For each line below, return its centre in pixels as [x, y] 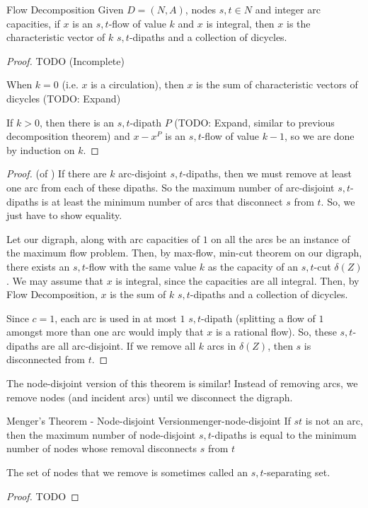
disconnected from [46, 359]
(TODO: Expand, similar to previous [254, 122]
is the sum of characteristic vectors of [277, 84]
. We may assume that [55, 280]
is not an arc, [334, 421]
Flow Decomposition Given [65, 9]
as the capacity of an [253, 266]
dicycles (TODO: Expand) [64, 98]
